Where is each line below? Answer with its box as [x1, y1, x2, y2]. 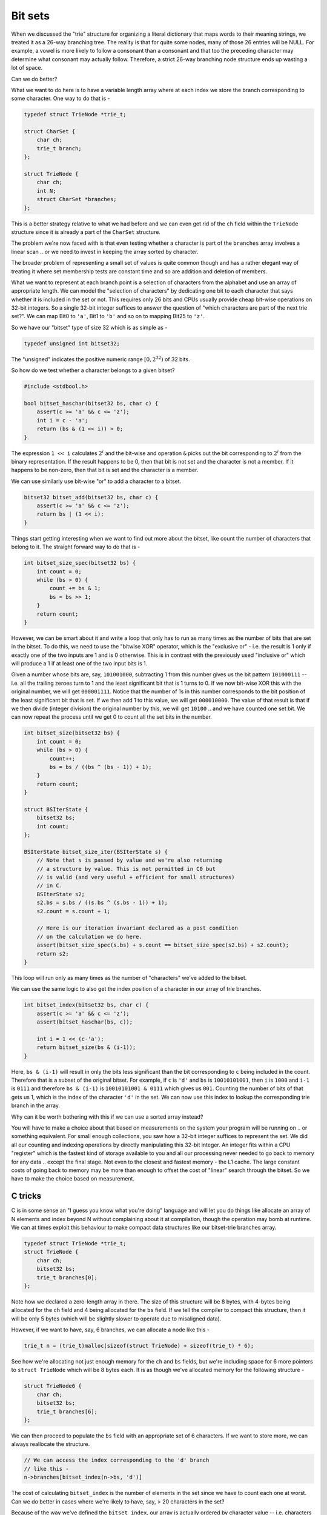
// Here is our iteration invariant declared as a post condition [36, 925, 239, 931]
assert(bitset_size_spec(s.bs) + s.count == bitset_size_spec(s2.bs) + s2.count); [36, 942, 289, 948]
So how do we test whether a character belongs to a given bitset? [11, 367, 175, 374]
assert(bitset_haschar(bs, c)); [36, 1019, 133, 1025]
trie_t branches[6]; [36, 1408, 98, 1415]
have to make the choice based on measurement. [11, 1175, 134, 1182]
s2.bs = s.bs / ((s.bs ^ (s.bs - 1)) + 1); [36, 899, 168, 906]
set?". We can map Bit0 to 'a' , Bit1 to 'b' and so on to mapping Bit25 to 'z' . [11, 313, 205, 320]
